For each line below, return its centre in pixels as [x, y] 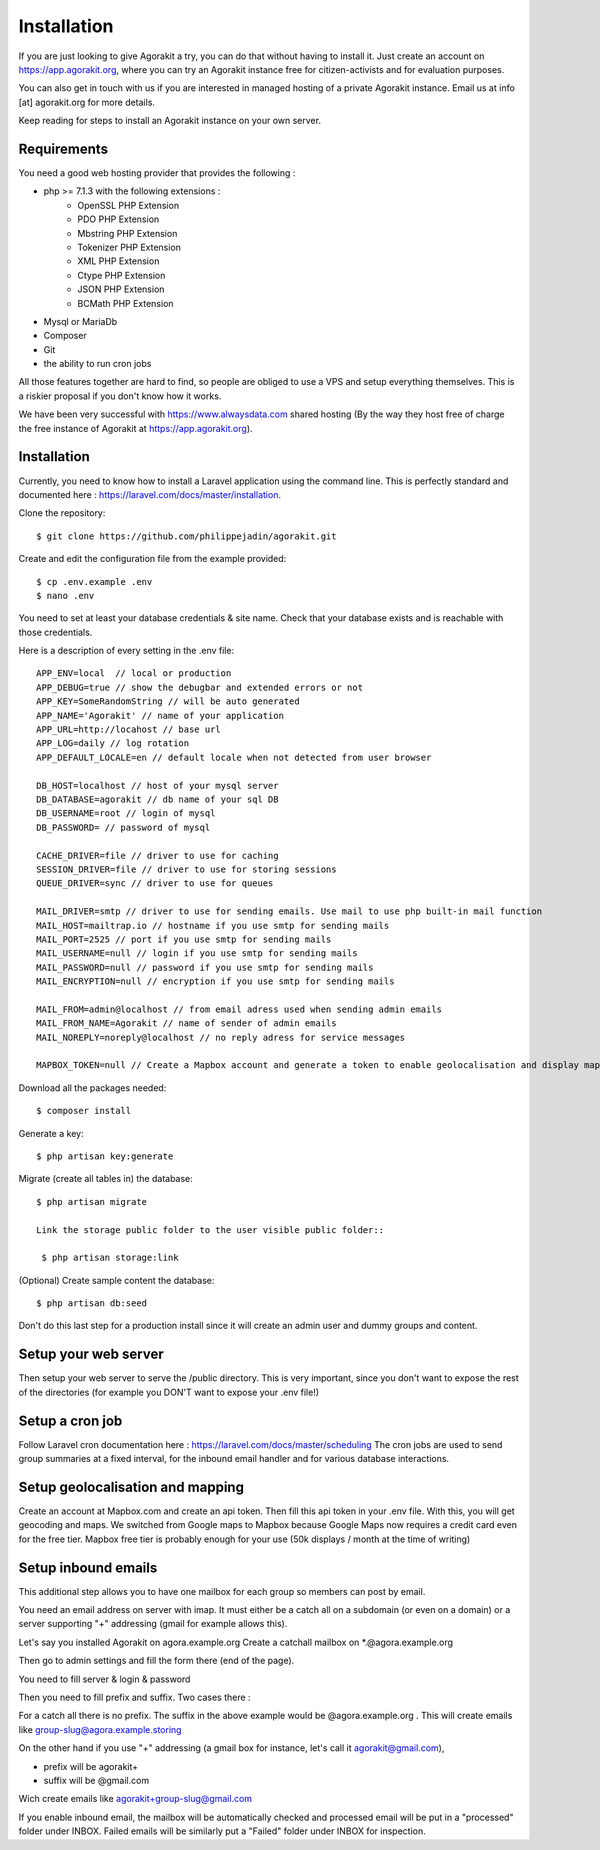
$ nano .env [65, 595]
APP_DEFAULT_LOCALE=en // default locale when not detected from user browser [234, 757]
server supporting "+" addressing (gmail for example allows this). [153, 1624]
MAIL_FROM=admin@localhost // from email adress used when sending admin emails [239, 1009]
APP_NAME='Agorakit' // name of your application [160, 715]
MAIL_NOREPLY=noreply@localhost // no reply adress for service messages [221, 1037]
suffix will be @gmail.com [96, 1780]
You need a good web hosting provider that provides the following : [157, 173]
